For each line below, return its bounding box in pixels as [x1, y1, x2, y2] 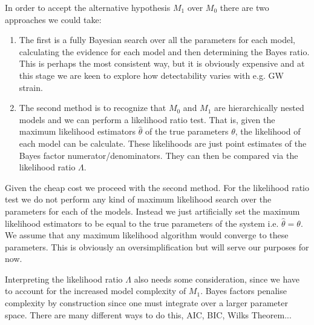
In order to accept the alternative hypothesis [5, 1, 171, 13]
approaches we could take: [5, 13, 102, 25]
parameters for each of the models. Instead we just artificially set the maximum [5, 204, 300, 217]
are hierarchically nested [214, 101, 304, 114]
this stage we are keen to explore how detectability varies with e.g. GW [19, 69, 284, 81]
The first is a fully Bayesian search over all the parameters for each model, [19, 33, 295, 46]
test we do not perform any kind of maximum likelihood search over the [5, 193, 272, 206]
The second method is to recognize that [19, 101, 166, 114]
